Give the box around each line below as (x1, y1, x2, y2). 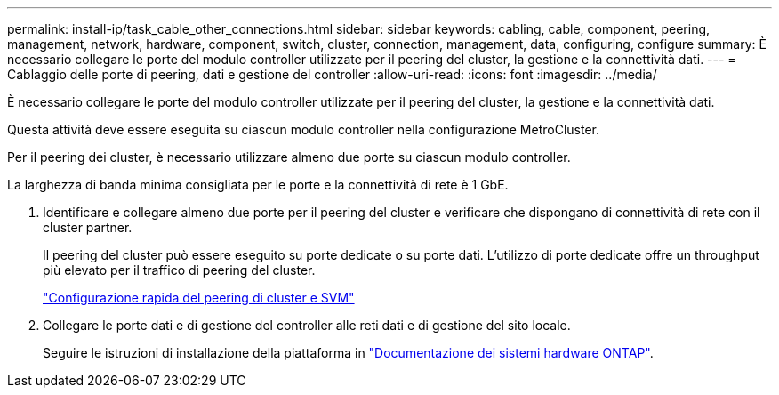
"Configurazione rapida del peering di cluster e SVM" (43, 290, 355, 305)
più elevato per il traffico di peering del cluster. (43, 262, 316, 278)
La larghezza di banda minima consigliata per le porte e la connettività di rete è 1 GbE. (7, 177, 509, 192)
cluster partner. (43, 220, 133, 235)
